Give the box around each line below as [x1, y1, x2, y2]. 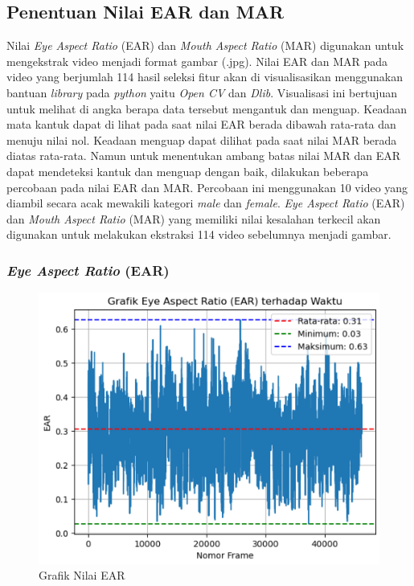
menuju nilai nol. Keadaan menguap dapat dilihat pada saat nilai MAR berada [6, 131, 397, 148]
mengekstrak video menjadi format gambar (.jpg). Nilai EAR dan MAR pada [6, 52, 388, 69]
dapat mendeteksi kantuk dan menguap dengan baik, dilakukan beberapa [6, 162, 369, 179]
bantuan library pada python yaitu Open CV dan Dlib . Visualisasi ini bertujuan [6, 84, 397, 100]
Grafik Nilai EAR [39, 567, 125, 584]
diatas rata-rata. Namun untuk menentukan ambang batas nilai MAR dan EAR [6, 147, 401, 164]
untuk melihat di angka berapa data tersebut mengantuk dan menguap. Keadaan [6, 100, 407, 117]
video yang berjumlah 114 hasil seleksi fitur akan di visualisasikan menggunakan [6, 68, 403, 85]
